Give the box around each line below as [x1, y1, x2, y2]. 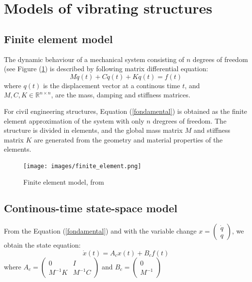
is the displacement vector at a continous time [43, 80, 180, 90]
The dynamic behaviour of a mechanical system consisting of [4, 54, 185, 64]
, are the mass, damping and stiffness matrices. [51, 90, 190, 100]
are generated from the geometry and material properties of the [34, 134, 223, 144]
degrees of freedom [192, 54, 248, 64]
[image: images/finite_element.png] [23, 162, 142, 170]
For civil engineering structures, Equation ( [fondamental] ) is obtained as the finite [4, 106, 247, 116]
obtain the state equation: [4, 240, 81, 250]
